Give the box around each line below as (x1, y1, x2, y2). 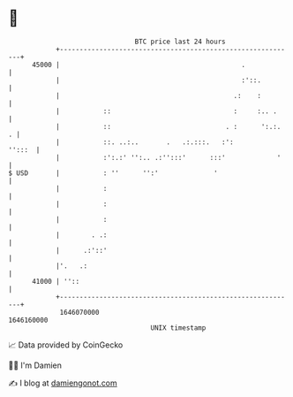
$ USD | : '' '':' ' (8, 168, 218, 178)
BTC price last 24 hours (134, 37, 226, 46)
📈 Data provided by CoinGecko (8, 340, 124, 350)
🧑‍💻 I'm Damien (8, 360, 63, 370)
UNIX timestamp (150, 323, 207, 332)
